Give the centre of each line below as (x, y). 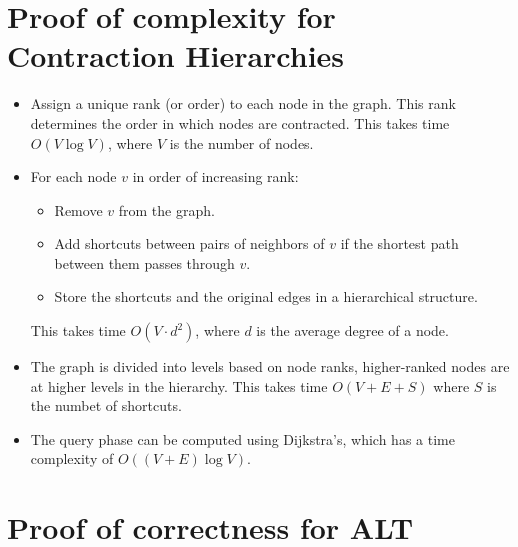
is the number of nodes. (241, 142)
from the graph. (166, 209)
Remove (78, 209)
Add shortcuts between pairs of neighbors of (189, 243)
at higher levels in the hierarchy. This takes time (179, 385)
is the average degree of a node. (352, 330)
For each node (73, 176)
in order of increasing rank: (215, 176)
